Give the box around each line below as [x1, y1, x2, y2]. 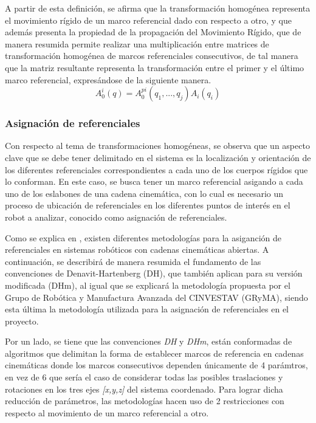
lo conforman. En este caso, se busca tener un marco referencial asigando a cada [5, 175, 303, 188]
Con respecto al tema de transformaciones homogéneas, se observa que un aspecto [5, 139, 310, 152]
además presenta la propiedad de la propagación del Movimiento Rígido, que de [5, 26, 301, 38]
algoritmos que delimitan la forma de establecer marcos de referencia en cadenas [5, 346, 304, 359]
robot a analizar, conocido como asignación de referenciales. [5, 210, 227, 223]
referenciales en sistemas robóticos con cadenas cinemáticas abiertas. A [5, 243, 269, 256]
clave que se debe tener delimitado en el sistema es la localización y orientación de [5, 151, 311, 163]
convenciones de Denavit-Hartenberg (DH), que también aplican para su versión [5, 267, 303, 280]
